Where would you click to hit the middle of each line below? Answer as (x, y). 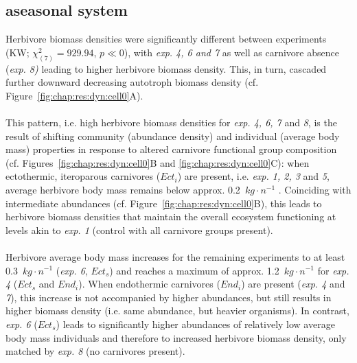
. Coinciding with (315, 189)
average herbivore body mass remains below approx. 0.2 (123, 189)
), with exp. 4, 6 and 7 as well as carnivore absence (231, 52)
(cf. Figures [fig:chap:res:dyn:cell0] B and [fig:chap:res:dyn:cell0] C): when (158, 162)
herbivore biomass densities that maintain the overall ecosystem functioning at (171, 216)
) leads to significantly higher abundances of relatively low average (195, 324)
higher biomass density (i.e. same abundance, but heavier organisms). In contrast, (177, 311)
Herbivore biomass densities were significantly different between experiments (166, 39)
